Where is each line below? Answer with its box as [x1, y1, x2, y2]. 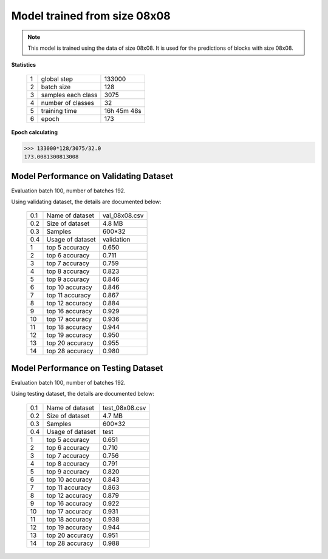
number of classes [41, 98, 94, 107]
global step [41, 75, 73, 83]
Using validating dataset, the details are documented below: [11, 198, 162, 205]
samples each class [41, 90, 98, 99]
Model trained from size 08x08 [11, 9, 171, 22]
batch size [41, 83, 71, 91]
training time [41, 106, 77, 115]
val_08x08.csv [102, 211, 144, 220]
